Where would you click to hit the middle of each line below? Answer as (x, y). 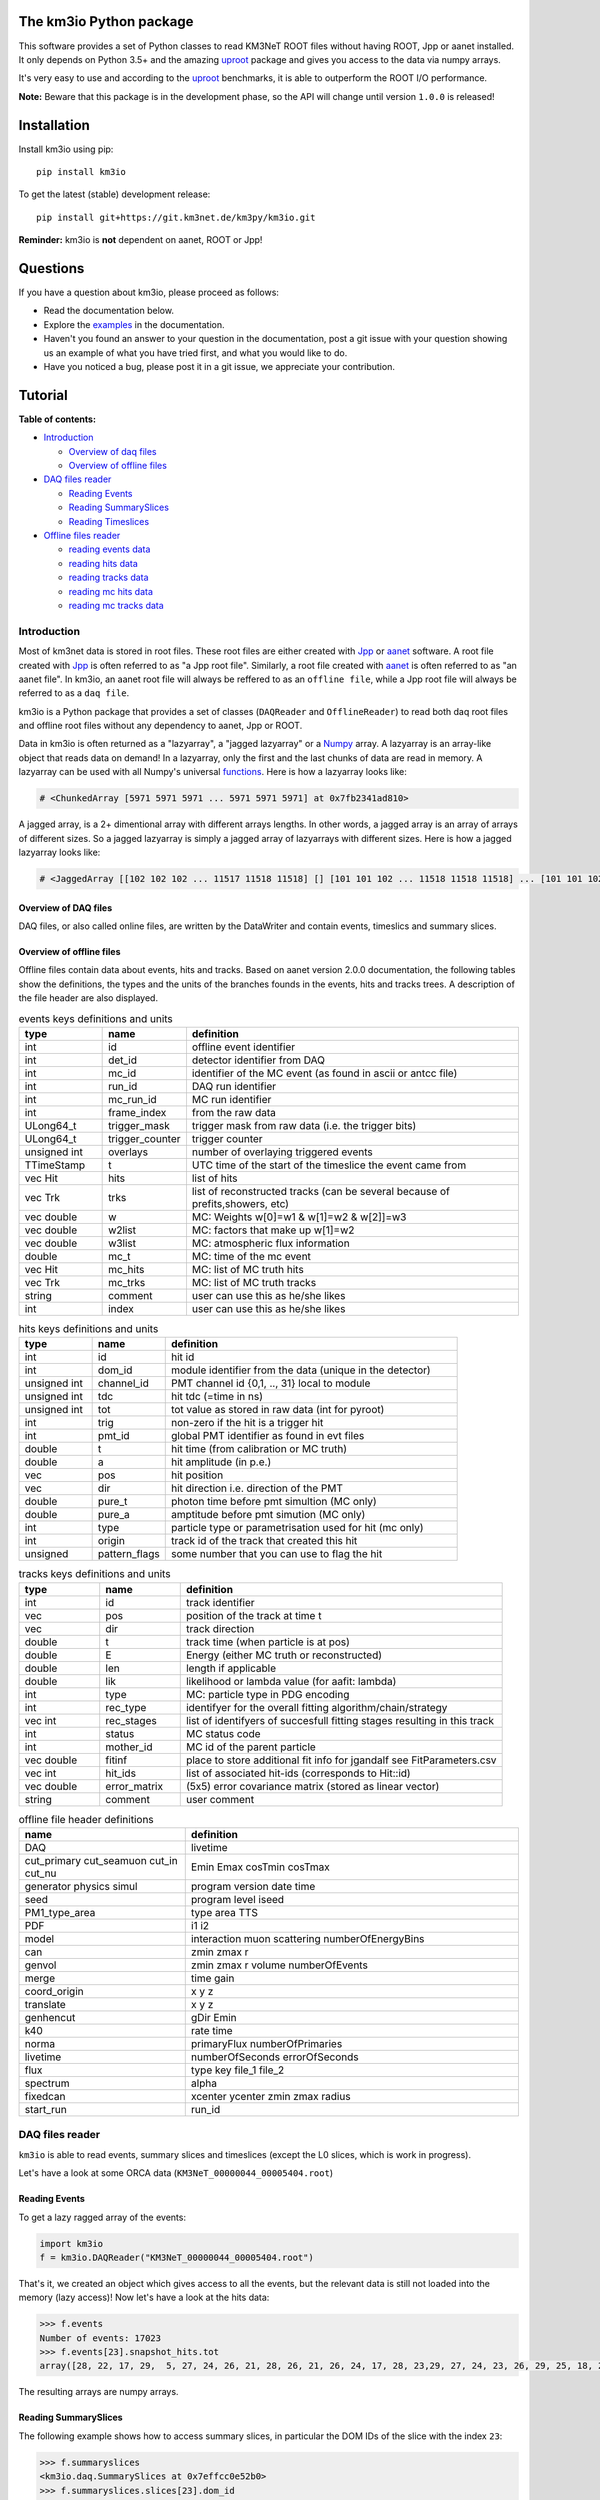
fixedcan (45, 2097)
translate (45, 2005)
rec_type (126, 1707)
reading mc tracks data (116, 605)
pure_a (113, 1515)
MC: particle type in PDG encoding (267, 1694)
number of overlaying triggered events (282, 1152)
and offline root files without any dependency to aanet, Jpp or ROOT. (160, 726)
